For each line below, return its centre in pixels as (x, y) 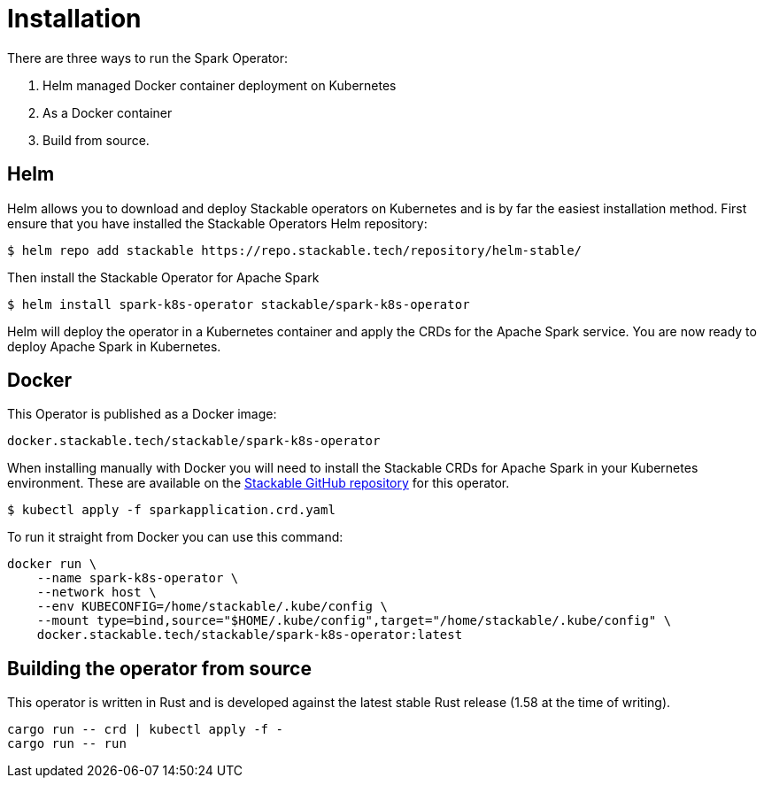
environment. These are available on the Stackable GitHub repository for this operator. (259, 483)
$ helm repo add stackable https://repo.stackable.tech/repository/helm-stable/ (295, 250)
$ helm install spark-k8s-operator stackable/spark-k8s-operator (239, 304)
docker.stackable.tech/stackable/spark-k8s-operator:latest (250, 635)
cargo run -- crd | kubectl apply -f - (145, 730)
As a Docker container (108, 112)
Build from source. (96, 140)
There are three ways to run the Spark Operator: (147, 58)
